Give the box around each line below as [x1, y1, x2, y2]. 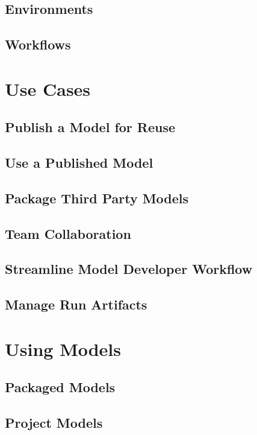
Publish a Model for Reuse [5, 118, 176, 136]
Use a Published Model [5, 153, 153, 172]
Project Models [5, 413, 103, 432]
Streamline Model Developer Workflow [5, 259, 253, 278]
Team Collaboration [5, 224, 131, 243]
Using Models [5, 336, 122, 361]
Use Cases [5, 76, 91, 101]
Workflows [5, 35, 71, 54]
